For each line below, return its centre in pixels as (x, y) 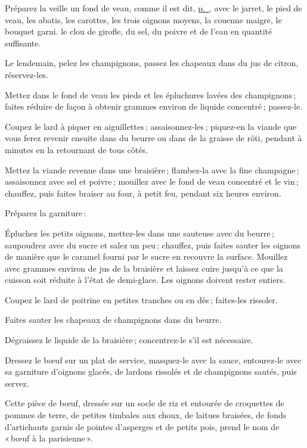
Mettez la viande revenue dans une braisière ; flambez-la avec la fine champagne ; (152, 169)
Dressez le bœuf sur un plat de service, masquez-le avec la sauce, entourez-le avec (153, 360)
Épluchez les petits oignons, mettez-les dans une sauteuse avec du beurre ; (139, 233)
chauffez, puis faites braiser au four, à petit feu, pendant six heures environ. (143, 193)
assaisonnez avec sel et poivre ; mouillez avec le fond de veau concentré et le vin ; (152, 181)
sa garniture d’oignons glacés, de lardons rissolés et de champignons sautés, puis (151, 371)
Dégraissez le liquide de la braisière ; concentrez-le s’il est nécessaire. (129, 340)
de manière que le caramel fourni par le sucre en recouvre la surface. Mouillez (146, 256)
